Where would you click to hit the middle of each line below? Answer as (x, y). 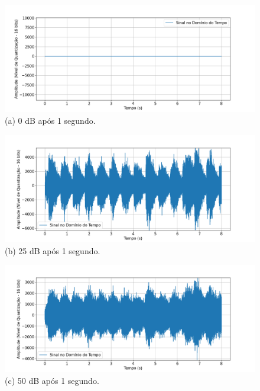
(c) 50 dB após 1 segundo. (52, 381)
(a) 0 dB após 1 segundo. (50, 120)
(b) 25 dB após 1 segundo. (53, 250)
